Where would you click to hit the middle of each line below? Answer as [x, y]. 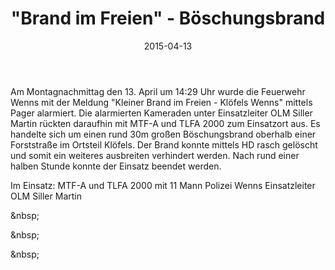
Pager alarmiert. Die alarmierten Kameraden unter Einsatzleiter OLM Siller [161, 113]
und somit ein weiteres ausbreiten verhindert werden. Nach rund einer [155, 155]
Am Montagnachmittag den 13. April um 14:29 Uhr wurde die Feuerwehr [158, 91]
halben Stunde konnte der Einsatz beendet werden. [116, 166]
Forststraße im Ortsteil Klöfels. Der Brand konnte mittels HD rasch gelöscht [164, 144]
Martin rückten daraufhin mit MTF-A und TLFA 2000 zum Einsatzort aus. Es [165, 123]
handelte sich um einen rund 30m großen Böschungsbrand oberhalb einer [163, 134]
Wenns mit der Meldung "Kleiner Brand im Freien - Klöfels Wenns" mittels [161, 102]
